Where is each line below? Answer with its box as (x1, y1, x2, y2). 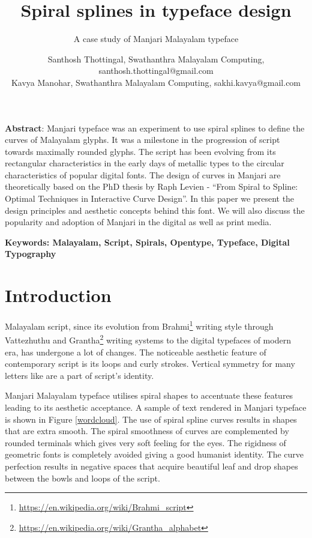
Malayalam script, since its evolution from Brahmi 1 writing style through (5, 318, 274, 332)
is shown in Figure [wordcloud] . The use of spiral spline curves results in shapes (5, 413, 297, 425)
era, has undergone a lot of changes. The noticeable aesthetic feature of (5, 345, 266, 358)
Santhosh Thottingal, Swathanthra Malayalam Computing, (47, 52, 265, 65)
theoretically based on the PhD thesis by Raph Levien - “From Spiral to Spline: (5, 180, 298, 193)
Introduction (5, 283, 112, 307)
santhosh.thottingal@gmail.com (98, 64, 214, 77)
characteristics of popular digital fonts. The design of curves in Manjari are (5, 168, 281, 181)
